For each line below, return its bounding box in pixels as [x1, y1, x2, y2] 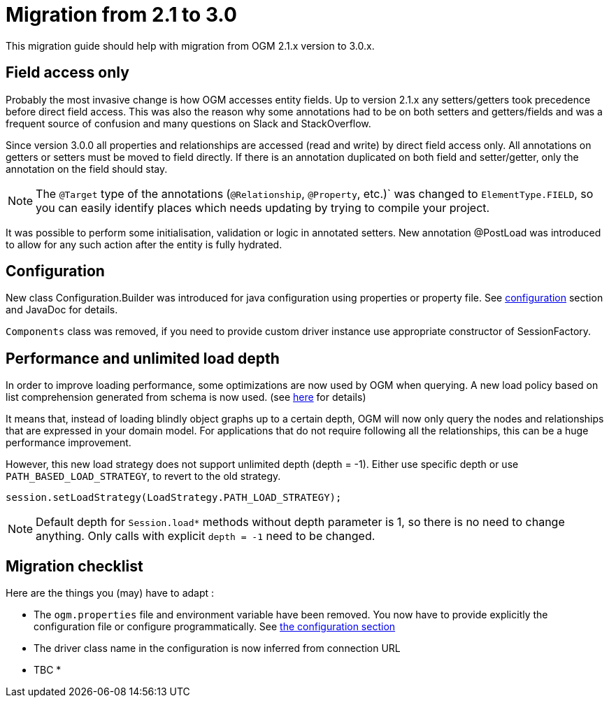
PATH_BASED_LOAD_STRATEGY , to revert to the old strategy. [6, 470, 281, 483]
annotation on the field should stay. [6, 162, 168, 175]
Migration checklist [6, 557, 143, 575]
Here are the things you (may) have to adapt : [6, 587, 215, 599]
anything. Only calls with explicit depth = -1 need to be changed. [36, 529, 375, 544]
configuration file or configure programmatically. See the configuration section [34, 620, 396, 633]
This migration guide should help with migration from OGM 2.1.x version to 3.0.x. [6, 39, 375, 52]
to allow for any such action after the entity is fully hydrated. [6, 238, 282, 250]
